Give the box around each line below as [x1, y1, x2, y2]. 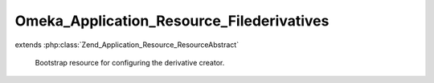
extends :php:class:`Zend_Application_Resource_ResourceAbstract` [14, 40, 240, 49]
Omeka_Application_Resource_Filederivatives [14, 12, 330, 30]
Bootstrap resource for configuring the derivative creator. [35, 57, 225, 67]
